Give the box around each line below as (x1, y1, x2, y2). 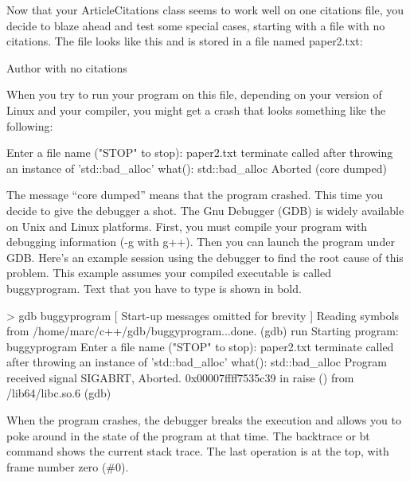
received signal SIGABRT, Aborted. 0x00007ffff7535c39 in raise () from (6, 369, 354, 385)
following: (6, 117, 53, 134)
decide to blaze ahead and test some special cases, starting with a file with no (6, 17, 385, 33)
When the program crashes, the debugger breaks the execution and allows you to (6, 412, 401, 428)
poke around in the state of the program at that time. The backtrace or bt (6, 427, 370, 444)
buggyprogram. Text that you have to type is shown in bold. (6, 280, 302, 296)
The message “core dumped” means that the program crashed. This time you (6, 186, 383, 203)
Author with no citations (6, 59, 127, 76)
